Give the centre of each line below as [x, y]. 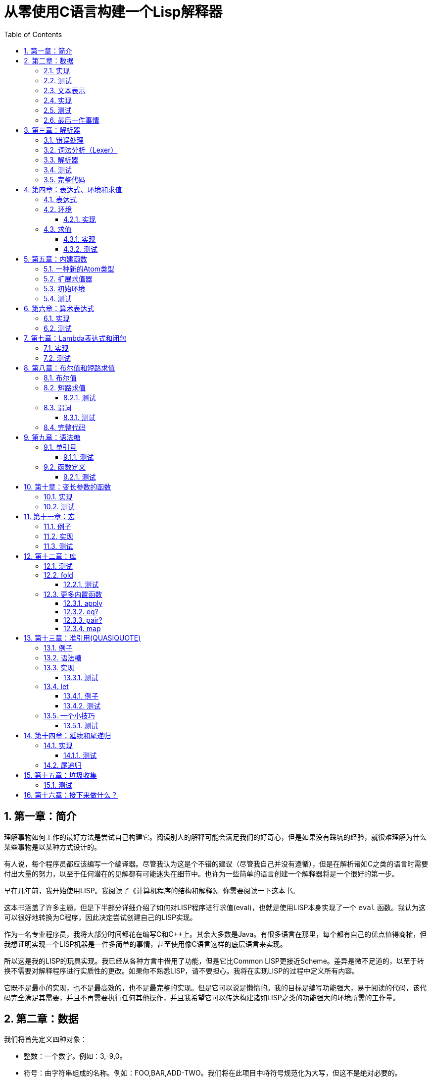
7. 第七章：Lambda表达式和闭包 [75, 338]
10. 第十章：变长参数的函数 [68, 486]
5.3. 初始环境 [64, 288]
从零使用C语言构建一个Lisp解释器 [113, 12]
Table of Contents [33, 34]
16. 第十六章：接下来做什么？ [71, 795]
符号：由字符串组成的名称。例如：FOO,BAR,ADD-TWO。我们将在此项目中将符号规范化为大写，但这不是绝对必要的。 [213, 1073]
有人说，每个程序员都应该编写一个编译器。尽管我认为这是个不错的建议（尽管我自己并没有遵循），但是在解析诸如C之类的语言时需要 [216, 863]
